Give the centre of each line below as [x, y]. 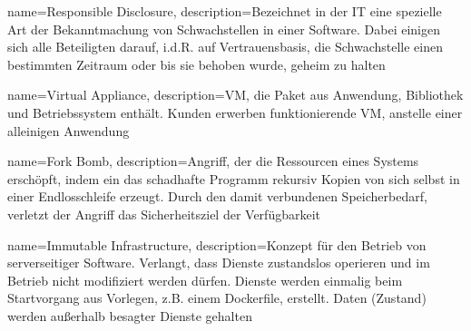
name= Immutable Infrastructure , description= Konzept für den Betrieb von [217, 244]
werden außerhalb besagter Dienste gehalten [130, 315]
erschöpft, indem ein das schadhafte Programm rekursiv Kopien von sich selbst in [234, 178]
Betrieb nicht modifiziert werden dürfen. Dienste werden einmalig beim [205, 280]
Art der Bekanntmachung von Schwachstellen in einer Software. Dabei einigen [224, 29]
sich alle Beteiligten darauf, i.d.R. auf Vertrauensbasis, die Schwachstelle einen [226, 47]
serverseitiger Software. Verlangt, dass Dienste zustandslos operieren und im [219, 263]
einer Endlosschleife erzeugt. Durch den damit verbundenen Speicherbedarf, [217, 196]
